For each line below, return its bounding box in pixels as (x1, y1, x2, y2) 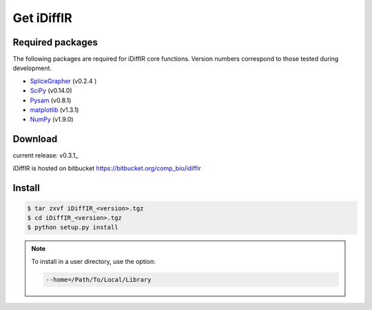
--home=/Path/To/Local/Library (45, 276, 152, 283)
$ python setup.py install (27, 223, 118, 232)
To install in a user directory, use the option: (31, 257, 156, 265)
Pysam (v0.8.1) (30, 96, 72, 104)
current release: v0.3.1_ (12, 151, 79, 159)
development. (12, 64, 52, 72)
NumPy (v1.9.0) (30, 115, 74, 124)
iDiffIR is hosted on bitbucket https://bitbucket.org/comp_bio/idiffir (12, 164, 201, 172)
